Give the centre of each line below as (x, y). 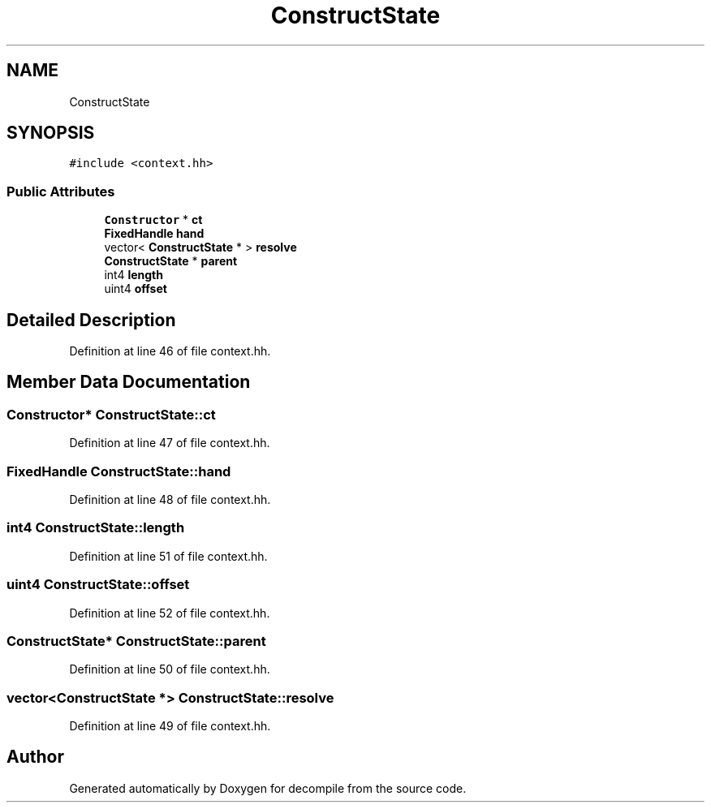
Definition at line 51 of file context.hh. (168, 556)
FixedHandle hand (154, 234)
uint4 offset (136, 289)
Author (35, 757)
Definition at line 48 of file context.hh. (170, 499)
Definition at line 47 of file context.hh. (170, 443)
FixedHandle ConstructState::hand (119, 471)
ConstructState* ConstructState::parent (136, 641)
